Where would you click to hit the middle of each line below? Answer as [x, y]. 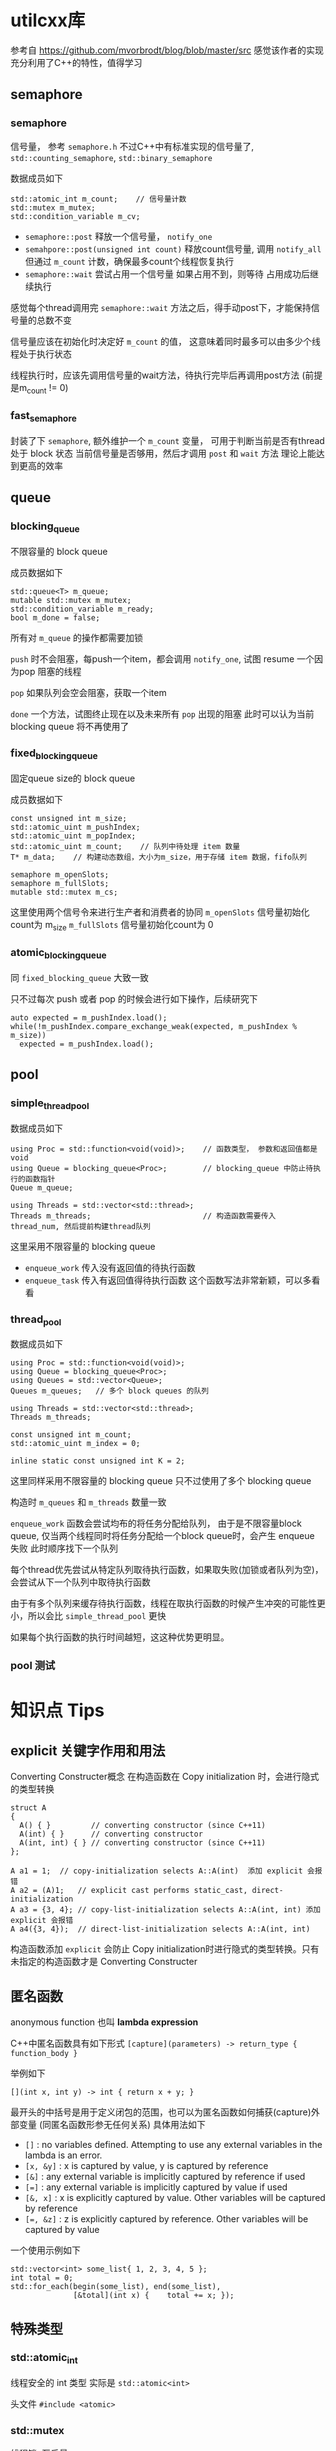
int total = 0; [42, 2278]
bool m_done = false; [55, 617]
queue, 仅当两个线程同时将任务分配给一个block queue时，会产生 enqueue [162, 1536]
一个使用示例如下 [45, 2250]
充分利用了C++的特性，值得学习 [76, 62]
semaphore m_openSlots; [60, 874]
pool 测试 [33, 1666]
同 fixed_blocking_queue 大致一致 [80, 977]
